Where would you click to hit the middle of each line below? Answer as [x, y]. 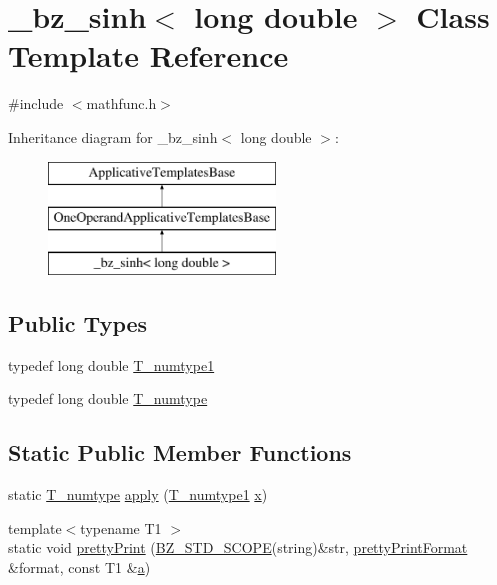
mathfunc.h [121, 103]
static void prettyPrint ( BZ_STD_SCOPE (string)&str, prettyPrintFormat [238, 547]
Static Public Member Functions [180, 452]
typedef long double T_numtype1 [111, 364]
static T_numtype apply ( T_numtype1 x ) [138, 494]
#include [36, 103]
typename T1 [121, 527]
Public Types [78, 322]
